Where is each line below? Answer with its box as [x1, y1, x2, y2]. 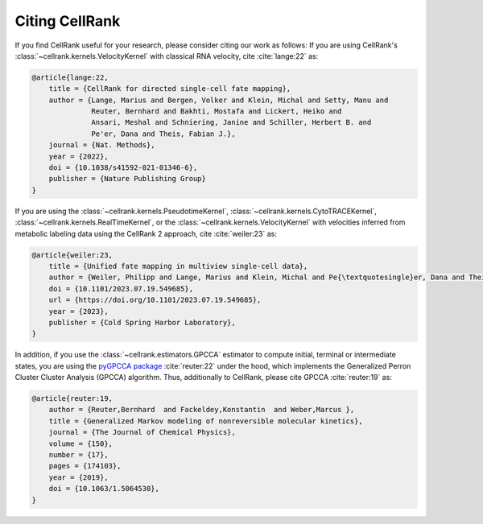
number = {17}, [48, 451, 109, 460]
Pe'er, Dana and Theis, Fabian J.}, [91, 129, 237, 138]
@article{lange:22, [31, 72, 109, 82]
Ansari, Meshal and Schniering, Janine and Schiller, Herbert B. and [91, 118, 372, 127]
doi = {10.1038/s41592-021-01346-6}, [48, 163, 198, 172]
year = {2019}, [48, 472, 109, 482]
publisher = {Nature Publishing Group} [48, 174, 207, 184]
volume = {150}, [48, 439, 113, 448]
